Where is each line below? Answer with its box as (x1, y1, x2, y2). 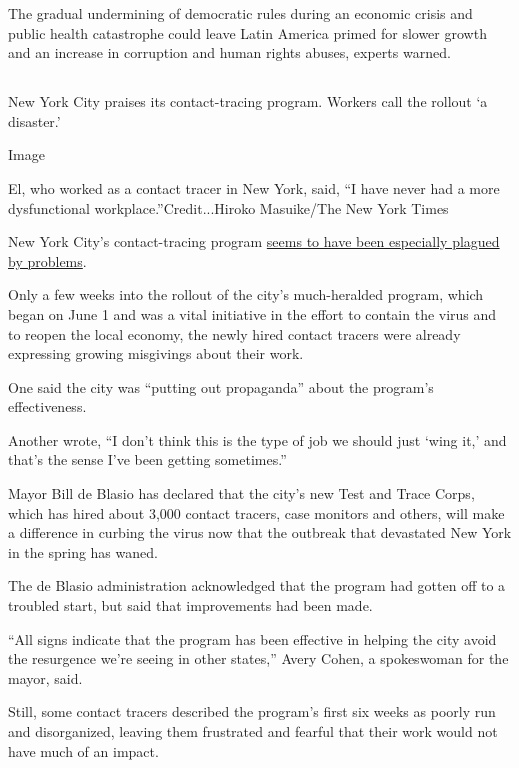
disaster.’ (8, 110, 61, 131)
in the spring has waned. (8, 541, 158, 562)
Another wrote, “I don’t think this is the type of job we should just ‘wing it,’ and (8, 429, 507, 450)
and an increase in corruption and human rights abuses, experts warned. (8, 42, 451, 63)
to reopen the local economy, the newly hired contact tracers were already (8, 323, 461, 344)
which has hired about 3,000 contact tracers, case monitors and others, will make (8, 502, 505, 523)
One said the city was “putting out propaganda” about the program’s (8, 376, 434, 397)
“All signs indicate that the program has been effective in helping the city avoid (8, 628, 497, 649)
